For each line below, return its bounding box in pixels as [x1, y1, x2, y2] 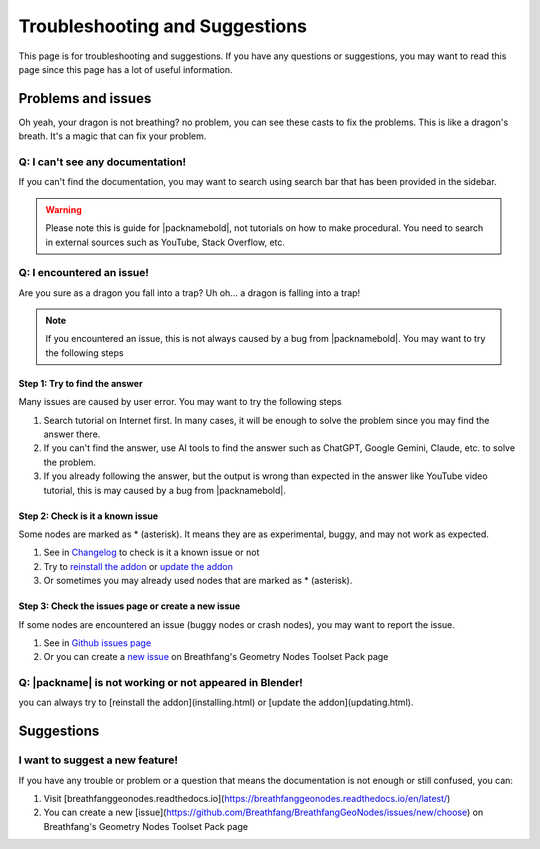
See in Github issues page [43, 636, 152, 649]
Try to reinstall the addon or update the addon [43, 560, 234, 572]
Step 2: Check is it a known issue [18, 510, 159, 522]
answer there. [43, 428, 101, 440]
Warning [45, 203, 82, 215]
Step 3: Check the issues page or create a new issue [18, 600, 241, 612]
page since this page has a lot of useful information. [18, 63, 234, 75]
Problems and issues [18, 90, 152, 107]
